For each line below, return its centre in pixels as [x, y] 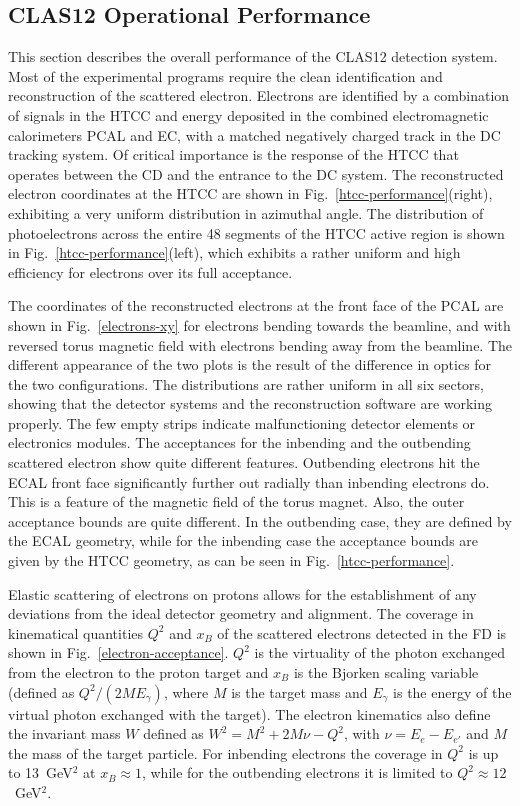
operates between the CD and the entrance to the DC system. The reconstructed [256, 173]
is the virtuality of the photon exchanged [380, 652]
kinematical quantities [76, 632]
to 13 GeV [40, 772]
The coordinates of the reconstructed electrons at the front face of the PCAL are [256, 305]
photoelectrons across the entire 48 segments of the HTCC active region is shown [256, 232]
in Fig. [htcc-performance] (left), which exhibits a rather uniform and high [234, 252]
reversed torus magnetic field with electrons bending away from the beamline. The [260, 344]
